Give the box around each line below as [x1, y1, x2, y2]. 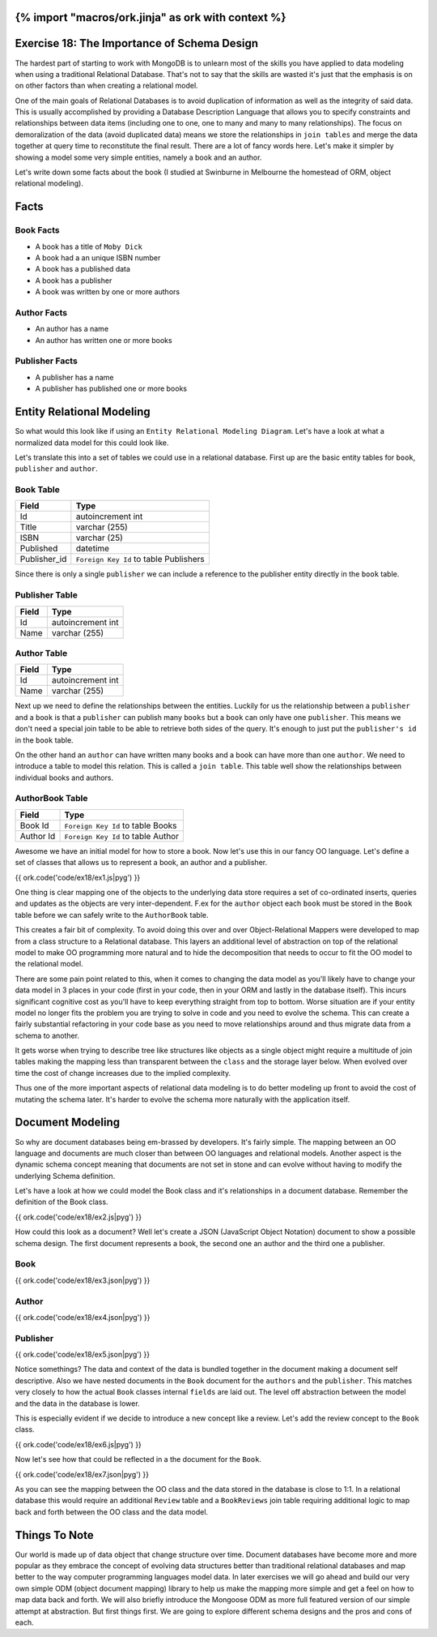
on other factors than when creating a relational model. [15, 81, 198, 91]
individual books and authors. [15, 773, 114, 782]
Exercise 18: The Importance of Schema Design [15, 36, 259, 50]
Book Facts [15, 225, 60, 236]
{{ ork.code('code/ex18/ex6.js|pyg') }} [15, 1439, 142, 1449]
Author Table [15, 647, 68, 658]
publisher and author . [15, 464, 99, 474]
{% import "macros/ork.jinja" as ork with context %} [15, 11, 286, 24]
